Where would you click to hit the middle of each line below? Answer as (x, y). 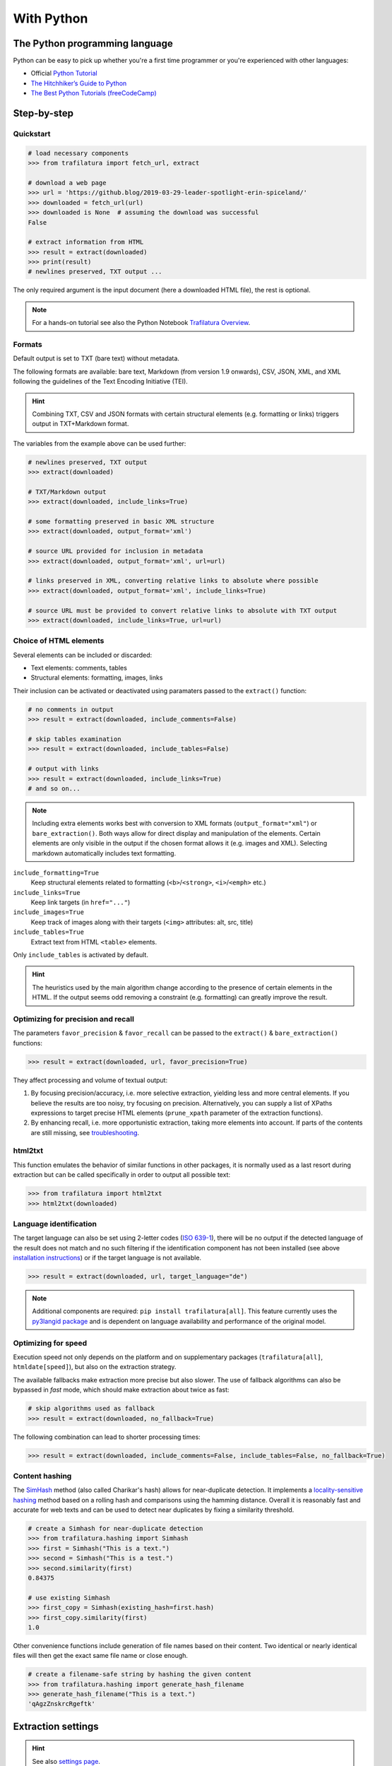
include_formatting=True (56, 873)
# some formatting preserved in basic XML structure (121, 522)
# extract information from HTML (86, 242)
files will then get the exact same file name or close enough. (101, 1656)
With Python (51, 18)
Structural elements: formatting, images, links (97, 677)
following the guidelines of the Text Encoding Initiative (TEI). (101, 381)
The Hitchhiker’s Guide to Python (79, 83)
